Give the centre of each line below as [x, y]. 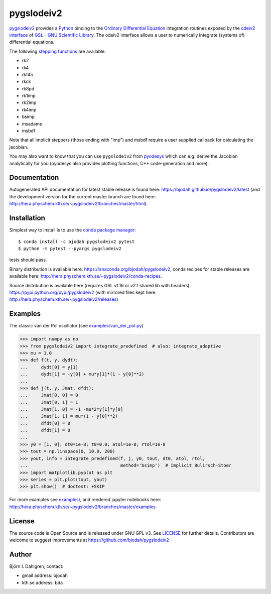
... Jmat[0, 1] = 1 [49, 402]
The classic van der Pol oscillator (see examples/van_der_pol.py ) [76, 326]
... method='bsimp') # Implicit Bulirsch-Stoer [126, 465]
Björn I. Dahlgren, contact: [36, 566]
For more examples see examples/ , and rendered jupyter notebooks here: [85, 500]
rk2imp [29, 102]
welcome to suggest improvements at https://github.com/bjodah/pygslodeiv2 [89, 540]
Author [21, 554]
